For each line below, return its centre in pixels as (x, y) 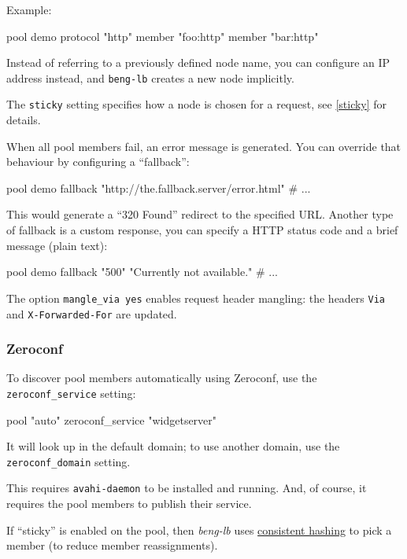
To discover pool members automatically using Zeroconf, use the (162, 378)
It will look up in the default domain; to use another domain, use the (173, 446)
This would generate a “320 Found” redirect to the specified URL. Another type (200, 214)
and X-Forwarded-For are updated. (92, 313)
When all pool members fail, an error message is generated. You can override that (204, 146)
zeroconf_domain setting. (68, 461)
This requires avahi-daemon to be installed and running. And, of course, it (187, 488)
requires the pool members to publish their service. (129, 504)
